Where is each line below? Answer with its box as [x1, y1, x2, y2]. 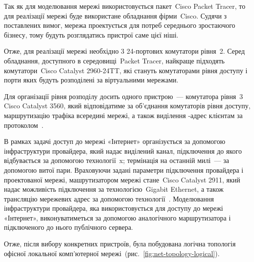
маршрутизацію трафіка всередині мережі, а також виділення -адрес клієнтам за [4, 110, 243, 120]
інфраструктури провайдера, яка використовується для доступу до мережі [4, 203, 223, 213]
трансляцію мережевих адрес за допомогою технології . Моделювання [4, 193, 214, 203]
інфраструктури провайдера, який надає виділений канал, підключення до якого [4, 145, 242, 156]
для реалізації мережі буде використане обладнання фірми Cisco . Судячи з [4, 10, 227, 20]
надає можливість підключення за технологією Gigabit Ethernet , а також [4, 184, 224, 194]
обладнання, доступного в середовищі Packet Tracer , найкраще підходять [4, 55, 225, 65]
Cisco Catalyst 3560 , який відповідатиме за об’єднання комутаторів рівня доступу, [4, 101, 251, 111]
